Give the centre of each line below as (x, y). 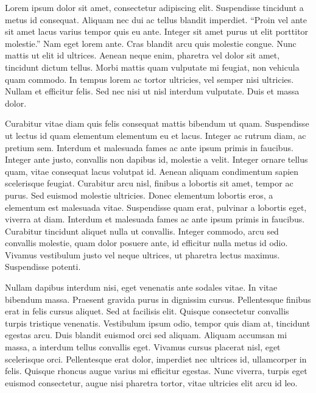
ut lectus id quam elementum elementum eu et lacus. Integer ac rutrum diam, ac (156, 135)
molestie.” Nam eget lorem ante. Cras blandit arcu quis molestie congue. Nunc (151, 43)
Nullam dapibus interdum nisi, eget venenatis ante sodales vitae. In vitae (141, 287)
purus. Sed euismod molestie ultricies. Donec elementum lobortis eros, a (139, 195)
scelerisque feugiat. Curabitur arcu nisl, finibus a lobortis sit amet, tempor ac (149, 183)
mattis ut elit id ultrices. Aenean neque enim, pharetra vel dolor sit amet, (142, 55)
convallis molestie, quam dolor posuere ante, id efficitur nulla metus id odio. (146, 243)
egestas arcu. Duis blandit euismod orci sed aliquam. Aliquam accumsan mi (146, 335)
